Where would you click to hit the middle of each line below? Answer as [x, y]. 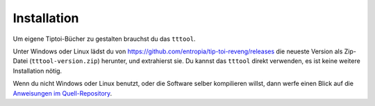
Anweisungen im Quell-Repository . [62, 93]
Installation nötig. [37, 71]
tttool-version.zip [65, 61]
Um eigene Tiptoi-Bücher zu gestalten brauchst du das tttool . [104, 39]
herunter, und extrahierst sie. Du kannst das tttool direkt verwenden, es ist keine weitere [231, 61]
